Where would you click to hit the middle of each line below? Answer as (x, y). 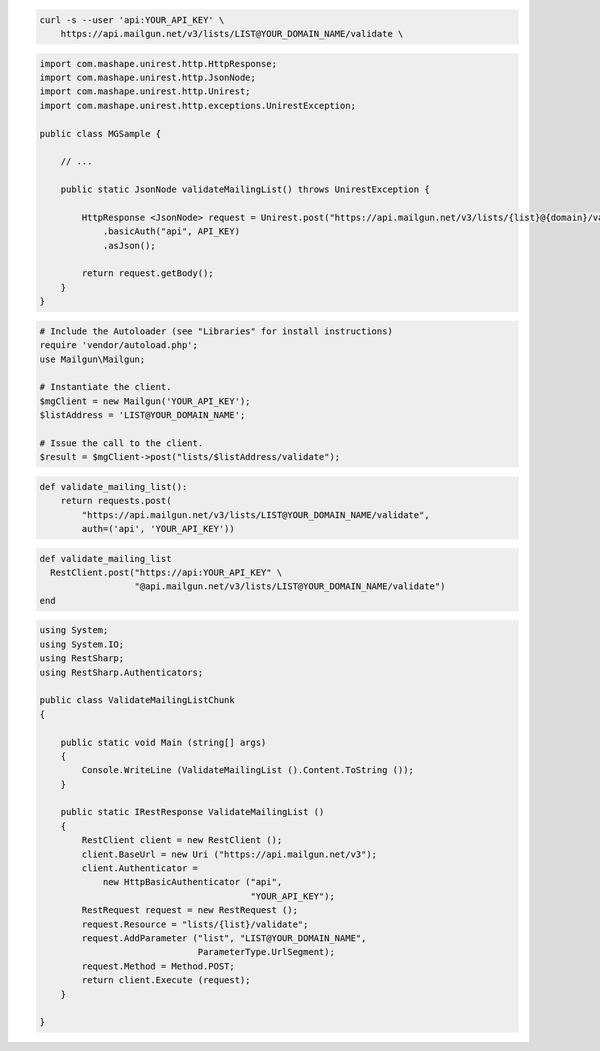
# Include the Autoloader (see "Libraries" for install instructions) (216, 331)
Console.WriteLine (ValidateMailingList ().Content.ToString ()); (248, 770)
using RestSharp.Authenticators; (121, 672)
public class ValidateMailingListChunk (137, 700)
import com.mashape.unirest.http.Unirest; (145, 91)
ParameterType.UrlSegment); (266, 952)
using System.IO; (82, 644)
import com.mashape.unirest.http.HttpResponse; (158, 63)
